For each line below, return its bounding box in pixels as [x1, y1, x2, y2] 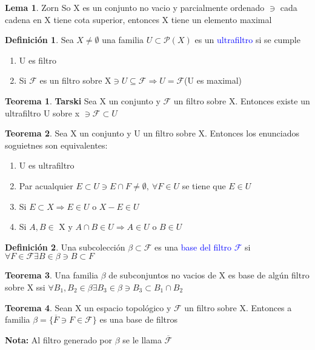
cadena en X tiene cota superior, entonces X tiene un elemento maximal [5, 13, 272, 25]
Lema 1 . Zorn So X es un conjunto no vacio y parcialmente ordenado [5, 1, 265, 13]
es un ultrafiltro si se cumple [194, 33, 300, 46]
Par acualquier [19, 179, 73, 192]
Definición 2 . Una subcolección [5, 240, 125, 253]
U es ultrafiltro [19, 159, 75, 172]
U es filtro [19, 53, 56, 66]
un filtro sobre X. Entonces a [184, 301, 292, 314]
